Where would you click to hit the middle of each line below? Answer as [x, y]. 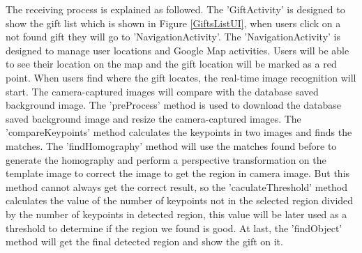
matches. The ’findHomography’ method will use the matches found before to [171, 145]
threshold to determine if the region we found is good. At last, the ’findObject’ [174, 228]
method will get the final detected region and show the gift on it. [144, 242]
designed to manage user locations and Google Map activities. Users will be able [178, 50]
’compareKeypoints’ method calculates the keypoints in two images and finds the [179, 132]
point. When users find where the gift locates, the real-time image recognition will [181, 77]
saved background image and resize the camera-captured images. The [153, 118]
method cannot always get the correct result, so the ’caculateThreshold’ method [177, 186]
